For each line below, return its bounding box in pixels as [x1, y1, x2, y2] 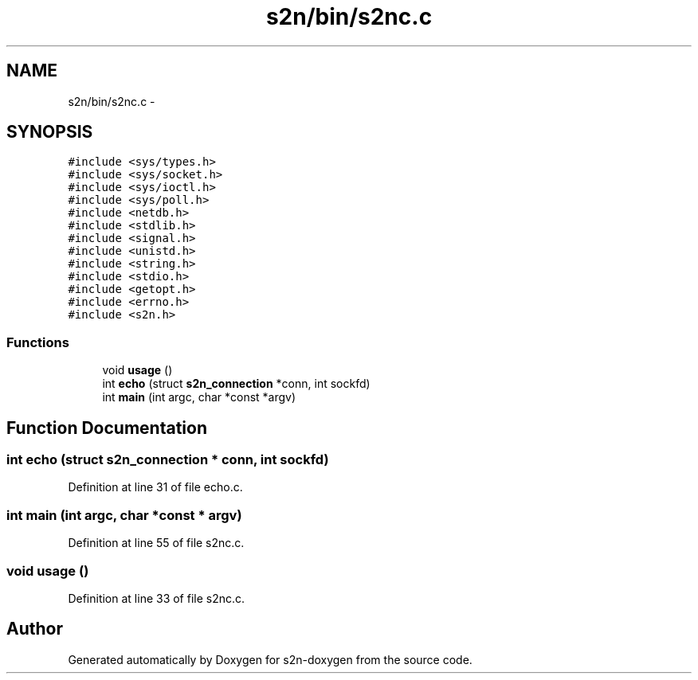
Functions [6, 334, 69, 350]
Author [6, 619, 63, 639]
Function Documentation [6, 417, 207, 438]
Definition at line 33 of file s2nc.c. [68, 591, 245, 605]
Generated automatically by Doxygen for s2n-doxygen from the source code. [68, 652, 473, 666]
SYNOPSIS [6, 122, 93, 143]
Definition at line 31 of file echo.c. [68, 480, 243, 494]
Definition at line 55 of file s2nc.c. [68, 536, 245, 550]
